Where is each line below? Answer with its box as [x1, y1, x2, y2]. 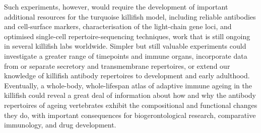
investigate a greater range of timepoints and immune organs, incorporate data [4, 50, 247, 61]
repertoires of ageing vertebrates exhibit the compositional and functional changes [4, 99, 257, 110]
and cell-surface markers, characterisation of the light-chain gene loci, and [4, 21, 232, 32]
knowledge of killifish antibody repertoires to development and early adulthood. [4, 70, 250, 81]
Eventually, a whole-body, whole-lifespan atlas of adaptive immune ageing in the [4, 80, 252, 90]
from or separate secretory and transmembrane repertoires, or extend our [4, 60, 230, 71]
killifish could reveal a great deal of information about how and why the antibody [4, 90, 256, 100]
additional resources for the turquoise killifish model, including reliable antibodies [4, 11, 256, 22]
